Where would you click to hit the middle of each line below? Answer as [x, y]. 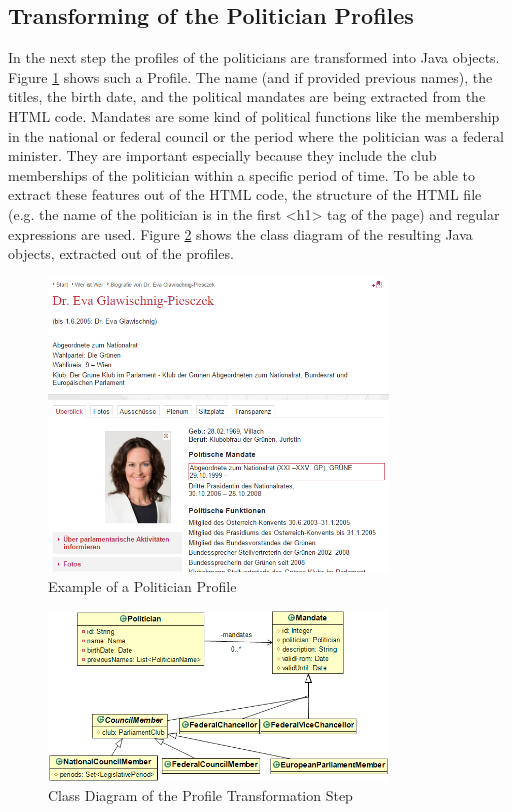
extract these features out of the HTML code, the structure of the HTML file [245, 194]
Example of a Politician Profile [142, 585]
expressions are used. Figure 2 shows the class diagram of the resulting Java [240, 233]
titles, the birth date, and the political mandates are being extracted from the [247, 96]
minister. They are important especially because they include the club [222, 155]
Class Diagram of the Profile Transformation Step [200, 795]
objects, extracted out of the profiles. [121, 253]
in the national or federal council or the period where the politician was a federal [256, 135]
